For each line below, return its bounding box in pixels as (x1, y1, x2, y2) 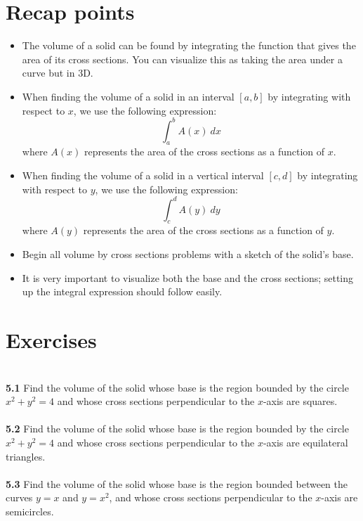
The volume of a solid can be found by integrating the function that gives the (22, 38, 356, 53)
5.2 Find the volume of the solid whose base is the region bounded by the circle (6, 421, 349, 436)
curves (6, 490, 33, 505)
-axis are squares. (263, 394, 338, 409)
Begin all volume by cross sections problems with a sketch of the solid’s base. (22, 247, 354, 262)
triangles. (6, 449, 46, 463)
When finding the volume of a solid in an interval (22, 89, 235, 103)
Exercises (6, 326, 97, 354)
